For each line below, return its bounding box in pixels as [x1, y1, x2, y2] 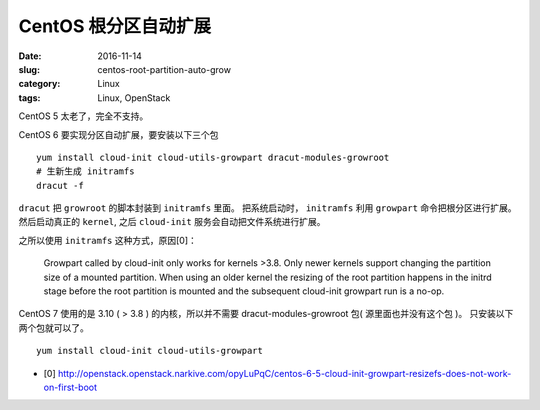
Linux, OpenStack [97, 91, 171, 104]
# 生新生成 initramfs [36, 166, 135, 177]
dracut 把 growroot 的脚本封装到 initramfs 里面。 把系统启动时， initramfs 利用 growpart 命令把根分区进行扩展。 [18, 202, 517, 214]
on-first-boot [43, 381, 98, 393]
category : [18, 78, 61, 90]
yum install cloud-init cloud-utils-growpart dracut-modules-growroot [36, 151, 390, 163]
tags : [18, 91, 41, 104]
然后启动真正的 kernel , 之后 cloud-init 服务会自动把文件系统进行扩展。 [18, 216, 326, 228]
